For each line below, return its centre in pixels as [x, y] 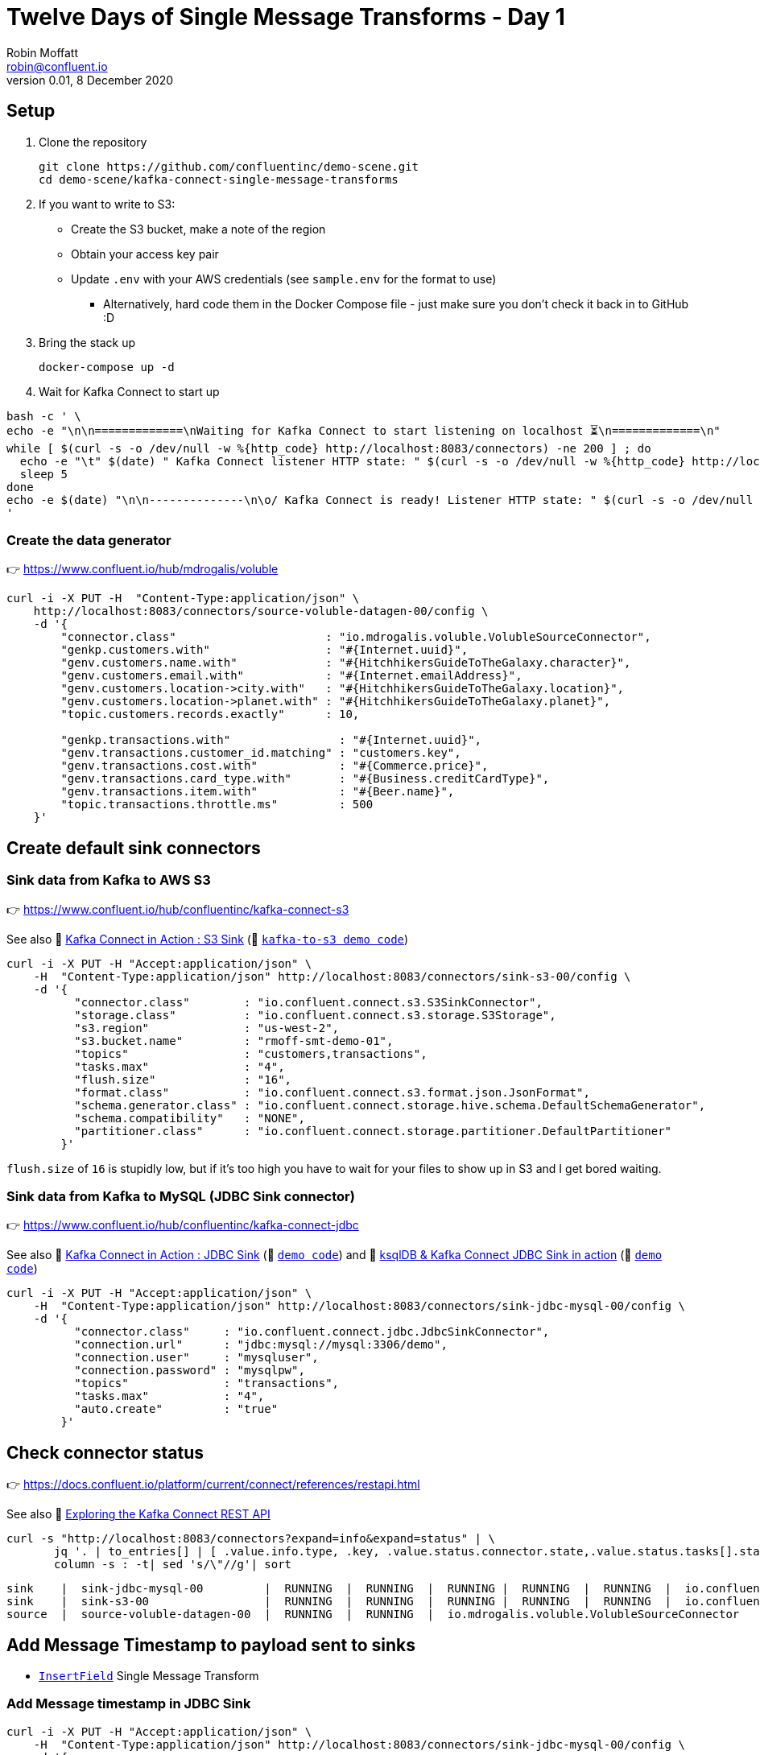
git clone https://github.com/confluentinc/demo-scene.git [229, 166]
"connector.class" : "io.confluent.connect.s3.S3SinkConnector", [308, 1002]
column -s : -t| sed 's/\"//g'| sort [173, 1565]
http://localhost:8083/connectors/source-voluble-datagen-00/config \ [261, 611]
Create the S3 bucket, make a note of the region [198, 229]
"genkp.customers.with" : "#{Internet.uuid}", [264, 650]
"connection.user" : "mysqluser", [196, 1358]
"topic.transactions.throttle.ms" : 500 [217, 805]
